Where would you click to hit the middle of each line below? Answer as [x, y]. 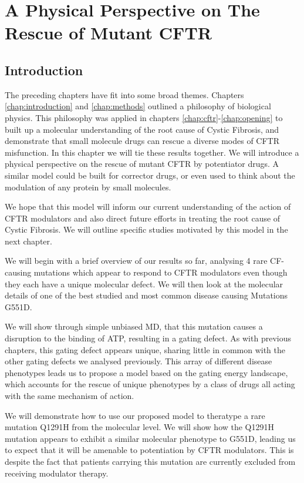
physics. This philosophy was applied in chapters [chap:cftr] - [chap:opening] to [144, 117]
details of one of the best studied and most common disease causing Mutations [146, 295]
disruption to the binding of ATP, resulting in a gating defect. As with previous [148, 338]
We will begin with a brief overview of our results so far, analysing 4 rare [136, 261]
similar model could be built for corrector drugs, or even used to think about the [150, 175]
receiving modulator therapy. [57, 473]
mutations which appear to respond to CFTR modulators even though [161, 272]
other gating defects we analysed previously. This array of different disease [139, 361]
